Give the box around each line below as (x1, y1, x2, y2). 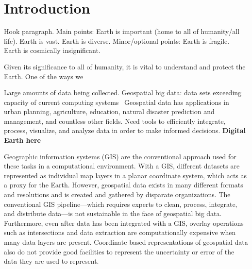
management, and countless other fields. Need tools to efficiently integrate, (4, 116, 226, 126)
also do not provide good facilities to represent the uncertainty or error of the (4, 246, 235, 256)
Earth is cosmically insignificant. (4, 45, 101, 55)
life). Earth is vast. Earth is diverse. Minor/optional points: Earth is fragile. (4, 35, 230, 46)
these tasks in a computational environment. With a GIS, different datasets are (4, 161, 240, 171)
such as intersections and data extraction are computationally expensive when (4, 227, 236, 237)
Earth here (4, 135, 41, 145)
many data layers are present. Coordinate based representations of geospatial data (4, 237, 248, 247)
